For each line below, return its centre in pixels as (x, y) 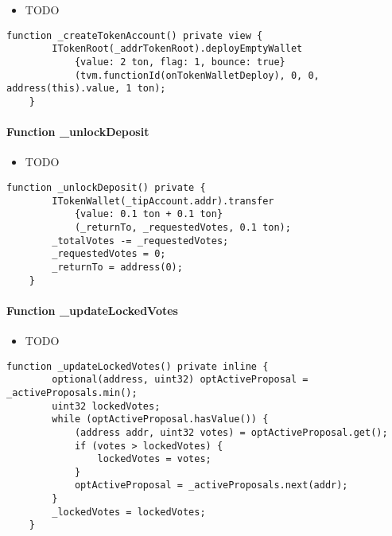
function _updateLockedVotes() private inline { (138, 366)
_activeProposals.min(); (72, 392)
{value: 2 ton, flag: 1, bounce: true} (180, 62)
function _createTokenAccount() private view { (135, 35)
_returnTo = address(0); (117, 267)
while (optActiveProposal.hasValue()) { (160, 419)
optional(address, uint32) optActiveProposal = (180, 380)
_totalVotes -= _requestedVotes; (140, 241)
